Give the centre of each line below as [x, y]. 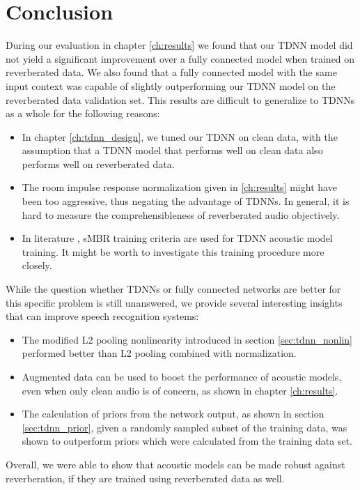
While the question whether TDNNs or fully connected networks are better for [173, 289]
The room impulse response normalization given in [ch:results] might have [179, 187]
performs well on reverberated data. [98, 163]
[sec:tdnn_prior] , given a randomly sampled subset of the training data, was [185, 427]
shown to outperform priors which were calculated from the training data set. [187, 441]
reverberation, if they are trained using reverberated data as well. [145, 478]
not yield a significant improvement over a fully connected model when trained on [180, 58]
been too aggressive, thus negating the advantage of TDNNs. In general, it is [186, 201]
